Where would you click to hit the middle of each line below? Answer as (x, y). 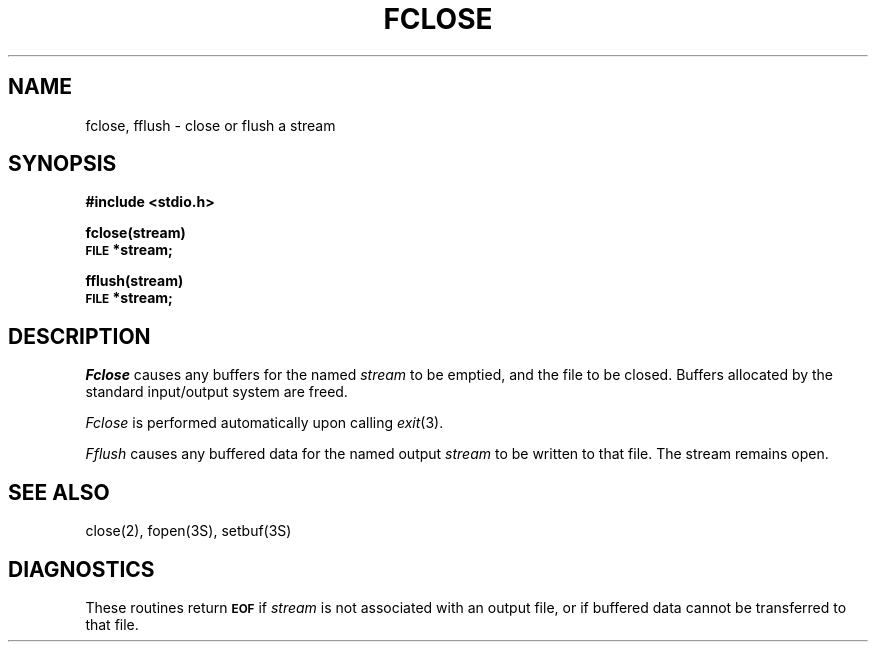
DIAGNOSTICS (81, 569)
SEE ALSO (59, 492)
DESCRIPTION (79, 336)
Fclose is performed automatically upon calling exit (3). (264, 423)
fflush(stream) (134, 281)
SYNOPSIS (62, 164)
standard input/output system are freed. (216, 392)
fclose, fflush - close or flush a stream (210, 125)
